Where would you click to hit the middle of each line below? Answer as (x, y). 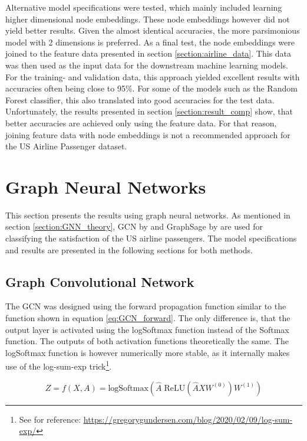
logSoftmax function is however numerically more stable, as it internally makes (148, 352)
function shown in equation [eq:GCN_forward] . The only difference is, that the (148, 318)
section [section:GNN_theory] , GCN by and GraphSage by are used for (134, 226)
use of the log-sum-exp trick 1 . (59, 365)
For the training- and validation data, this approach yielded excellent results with (153, 76)
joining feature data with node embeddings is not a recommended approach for (148, 134)
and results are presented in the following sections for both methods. (129, 249)
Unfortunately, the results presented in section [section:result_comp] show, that (149, 111)
